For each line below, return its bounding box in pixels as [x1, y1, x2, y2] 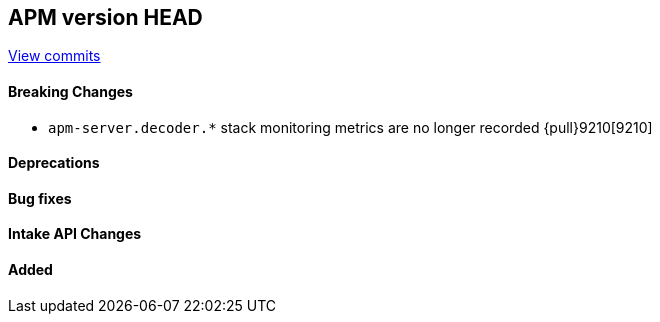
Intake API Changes [8, 225, 142, 243]
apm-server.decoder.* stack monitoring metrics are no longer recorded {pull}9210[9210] [48, 118, 653, 136]
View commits [8, 47, 101, 65]
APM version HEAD [8, 5, 203, 30]
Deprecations [8, 154, 100, 172]
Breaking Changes [8, 83, 133, 101]
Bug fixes [8, 189, 72, 207]
